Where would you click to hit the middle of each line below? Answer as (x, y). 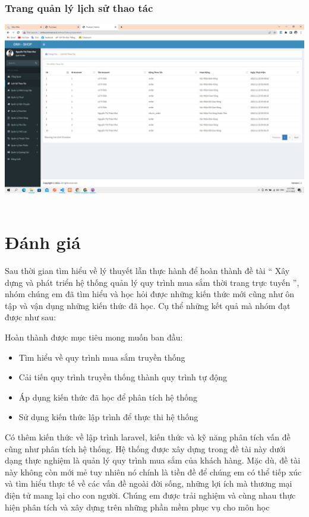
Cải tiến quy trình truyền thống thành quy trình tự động (123, 377)
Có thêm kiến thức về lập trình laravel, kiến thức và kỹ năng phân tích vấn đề (148, 436)
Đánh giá (43, 242)
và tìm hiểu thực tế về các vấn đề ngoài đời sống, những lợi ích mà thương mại (149, 483)
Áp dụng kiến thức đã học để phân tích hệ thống (108, 397)
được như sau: (31, 317)
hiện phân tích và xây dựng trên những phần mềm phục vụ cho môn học (137, 507)
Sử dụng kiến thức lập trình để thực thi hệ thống (108, 417)
